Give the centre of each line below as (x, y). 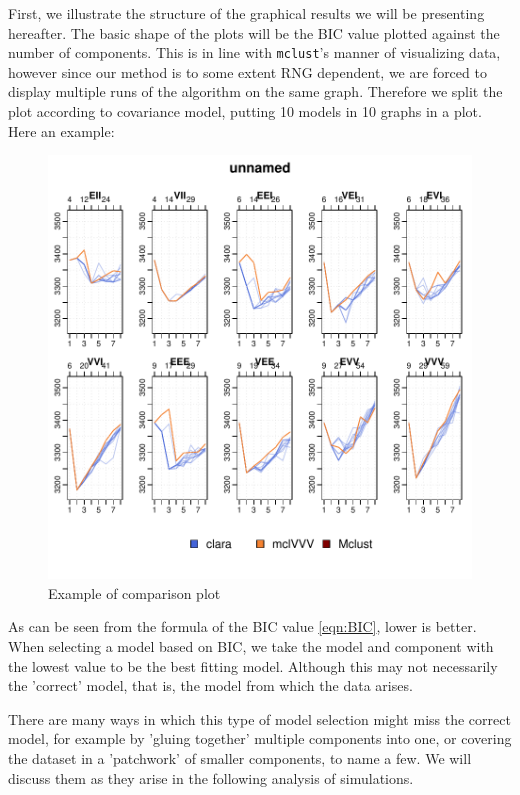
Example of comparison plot (134, 592)
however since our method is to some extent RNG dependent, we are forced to (247, 71)
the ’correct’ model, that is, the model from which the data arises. (210, 685)
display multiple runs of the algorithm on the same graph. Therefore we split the (255, 91)
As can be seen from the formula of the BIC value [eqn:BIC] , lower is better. (242, 626)
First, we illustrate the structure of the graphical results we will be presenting (246, 13)
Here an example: (61, 130)
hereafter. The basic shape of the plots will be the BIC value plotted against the (254, 32)
